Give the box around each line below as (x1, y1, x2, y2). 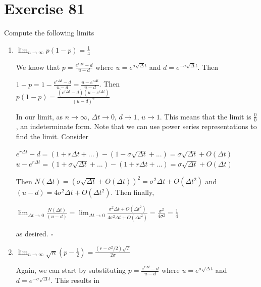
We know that (16, 61, 60, 72)
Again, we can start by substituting (16, 265, 126, 275)
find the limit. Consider (16, 131, 89, 141)
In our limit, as (16, 111, 63, 121)
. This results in (50, 275, 100, 285)
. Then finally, (111, 187, 154, 197)
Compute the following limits (4, 27, 94, 38)
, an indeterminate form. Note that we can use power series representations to (16, 121, 257, 132)
